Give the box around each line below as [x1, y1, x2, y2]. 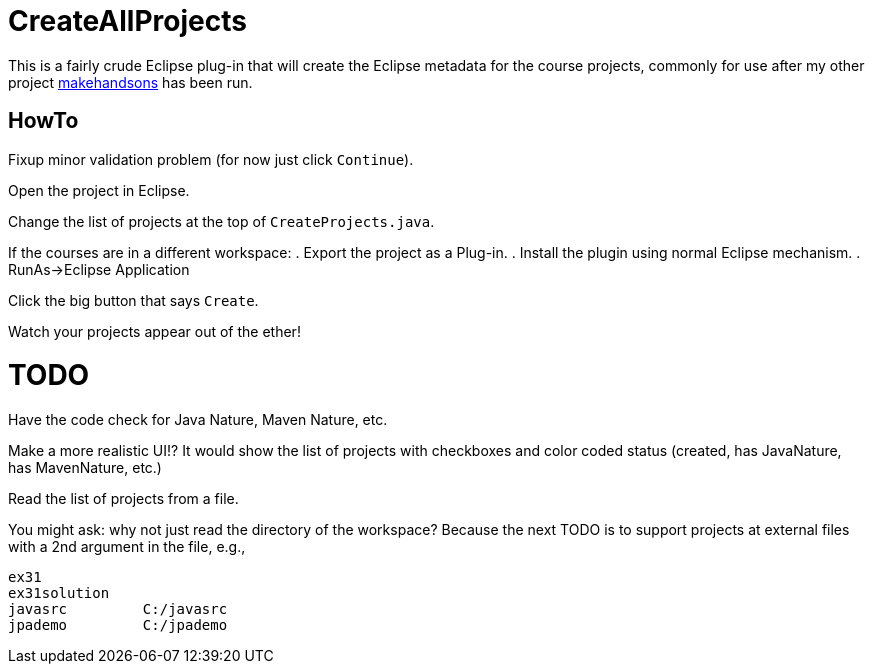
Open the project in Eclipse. [8, 181, 190, 199]
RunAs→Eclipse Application [8, 260, 190, 278]
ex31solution [8, 585, 110, 602]
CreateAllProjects [8, 4, 247, 38]
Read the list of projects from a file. [8, 490, 239, 508]
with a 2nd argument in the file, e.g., [8, 538, 246, 556]
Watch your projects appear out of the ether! [8, 322, 301, 340]
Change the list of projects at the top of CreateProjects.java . [8, 212, 435, 230]
